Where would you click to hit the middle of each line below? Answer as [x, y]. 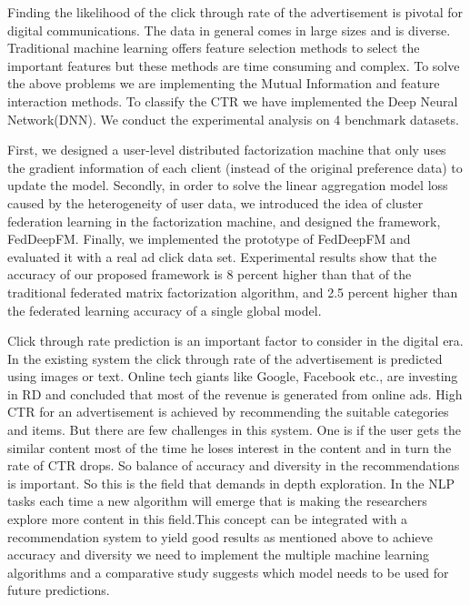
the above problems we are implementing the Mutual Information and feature [224, 83]
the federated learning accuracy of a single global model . [165, 310]
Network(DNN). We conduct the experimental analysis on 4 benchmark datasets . [233, 119]
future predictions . [59, 590]
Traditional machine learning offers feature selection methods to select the [214, 48]
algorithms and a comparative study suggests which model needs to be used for [228, 572]
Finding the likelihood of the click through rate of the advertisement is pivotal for [235, 12]
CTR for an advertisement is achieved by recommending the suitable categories [228, 412]
